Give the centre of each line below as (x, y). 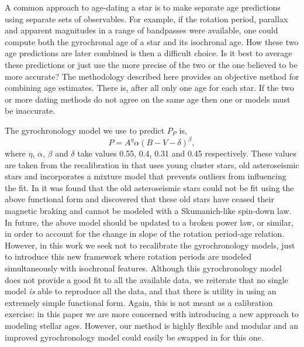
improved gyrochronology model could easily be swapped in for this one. (134, 337)
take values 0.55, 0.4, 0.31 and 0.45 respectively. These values (187, 153)
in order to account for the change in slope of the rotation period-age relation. (145, 234)
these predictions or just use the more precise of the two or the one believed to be (151, 64)
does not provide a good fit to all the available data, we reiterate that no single (146, 279)
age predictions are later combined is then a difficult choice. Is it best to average (148, 53)
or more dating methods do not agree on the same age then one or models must (148, 99)
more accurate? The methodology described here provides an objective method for (152, 76)
